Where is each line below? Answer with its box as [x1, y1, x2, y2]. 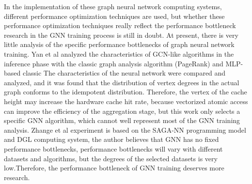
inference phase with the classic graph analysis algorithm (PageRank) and [4, 58, 223, 68]
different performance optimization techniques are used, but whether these [4, 11, 225, 21]
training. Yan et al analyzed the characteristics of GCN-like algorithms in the [4, 48, 234, 59]
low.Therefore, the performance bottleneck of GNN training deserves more [4, 163, 224, 173]
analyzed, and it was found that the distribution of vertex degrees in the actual [4, 77, 239, 87]
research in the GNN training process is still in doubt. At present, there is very [4, 30, 238, 40]
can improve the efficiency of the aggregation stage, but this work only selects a [4, 106, 240, 116]
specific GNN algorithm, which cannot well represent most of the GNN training [4, 115, 240, 125]
